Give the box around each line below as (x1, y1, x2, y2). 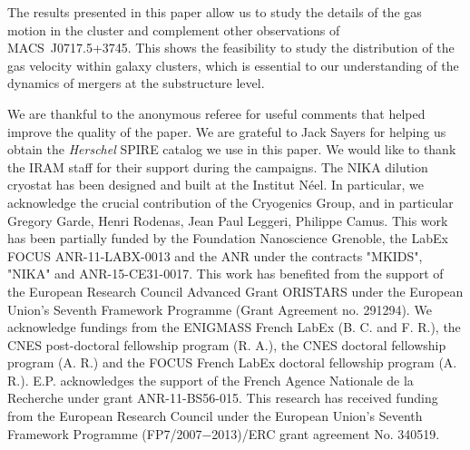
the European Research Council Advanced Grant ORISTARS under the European (7, 281, 464, 300)
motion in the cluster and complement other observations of (7, 20, 340, 39)
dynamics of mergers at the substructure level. (7, 73, 265, 93)
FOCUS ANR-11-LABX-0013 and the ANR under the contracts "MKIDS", (7, 246, 423, 265)
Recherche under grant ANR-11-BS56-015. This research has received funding (7, 388, 438, 407)
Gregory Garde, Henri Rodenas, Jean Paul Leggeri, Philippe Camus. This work (7, 210, 448, 230)
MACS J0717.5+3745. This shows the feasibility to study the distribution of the (7, 38, 455, 57)
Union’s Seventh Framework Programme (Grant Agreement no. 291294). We (7, 299, 432, 318)
